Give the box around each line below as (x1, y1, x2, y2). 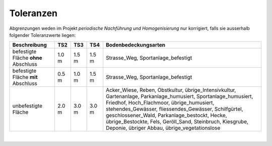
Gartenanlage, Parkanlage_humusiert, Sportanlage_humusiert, (106, 93, 253, 100)
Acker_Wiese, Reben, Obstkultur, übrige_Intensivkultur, (106, 86, 236, 93)
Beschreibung (12, 41, 47, 48)
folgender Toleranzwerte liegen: (9, 32, 76, 38)
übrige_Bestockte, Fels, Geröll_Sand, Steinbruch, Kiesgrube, (106, 118, 249, 125)
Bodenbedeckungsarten (106, 41, 166, 48)
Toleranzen (9, 8, 58, 19)
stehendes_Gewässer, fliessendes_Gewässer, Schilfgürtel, (106, 106, 243, 113)
